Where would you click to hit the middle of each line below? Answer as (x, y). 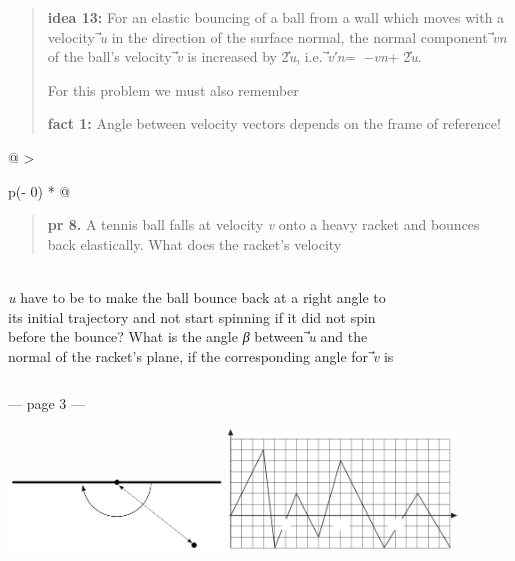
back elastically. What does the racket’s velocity (194, 243)
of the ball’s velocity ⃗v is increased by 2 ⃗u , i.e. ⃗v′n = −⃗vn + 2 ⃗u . (234, 56)
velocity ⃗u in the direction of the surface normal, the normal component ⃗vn (277, 36)
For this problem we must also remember (173, 89)
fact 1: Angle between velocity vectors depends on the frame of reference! (274, 123)
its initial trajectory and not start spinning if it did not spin (192, 316)
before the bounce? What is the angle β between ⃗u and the (188, 336)
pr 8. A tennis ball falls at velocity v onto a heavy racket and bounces (263, 224)
